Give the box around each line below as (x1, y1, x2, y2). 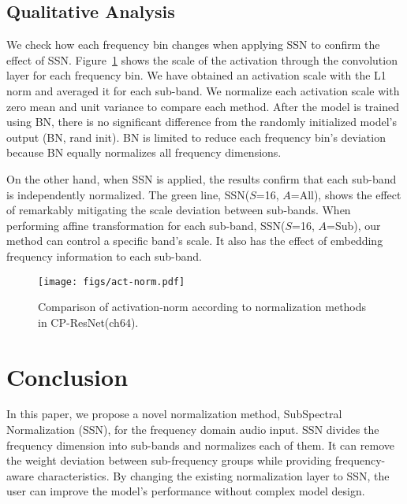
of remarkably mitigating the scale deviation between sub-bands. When (6, 202, 351, 218)
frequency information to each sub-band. (6, 247, 202, 264)
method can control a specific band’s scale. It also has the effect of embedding (6, 232, 383, 249)
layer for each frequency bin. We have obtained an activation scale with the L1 (6, 67, 386, 83)
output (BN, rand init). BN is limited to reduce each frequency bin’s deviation (6, 128, 386, 145)
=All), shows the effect (290, 186, 401, 202)
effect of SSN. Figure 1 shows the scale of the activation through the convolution (6, 51, 398, 68)
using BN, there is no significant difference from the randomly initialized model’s (6, 113, 397, 130)
